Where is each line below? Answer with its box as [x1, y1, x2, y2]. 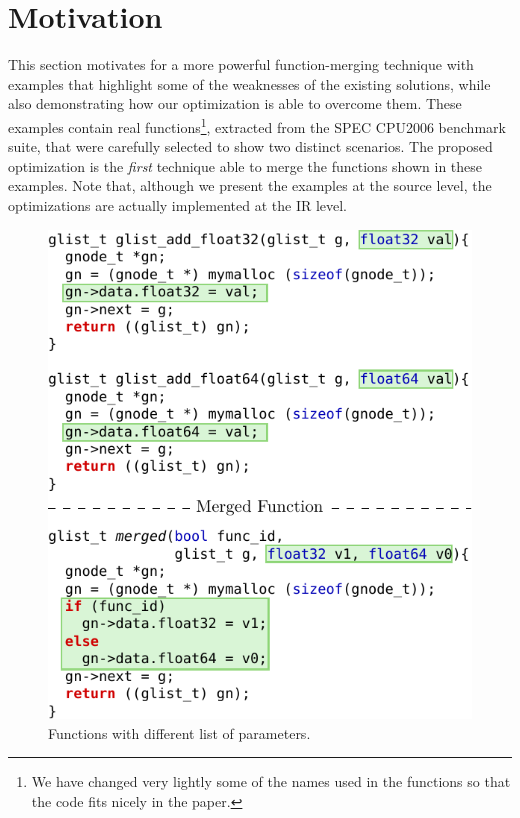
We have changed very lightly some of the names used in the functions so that [31, 771, 511, 792]
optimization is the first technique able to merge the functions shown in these [8, 155, 483, 176]
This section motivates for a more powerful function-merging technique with [8, 54, 474, 75]
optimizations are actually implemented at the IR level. [8, 194, 348, 215]
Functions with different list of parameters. [48, 722, 311, 743]
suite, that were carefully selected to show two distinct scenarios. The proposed [8, 136, 493, 157]
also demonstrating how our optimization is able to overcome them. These [8, 93, 462, 114]
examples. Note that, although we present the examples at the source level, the [8, 175, 492, 196]
